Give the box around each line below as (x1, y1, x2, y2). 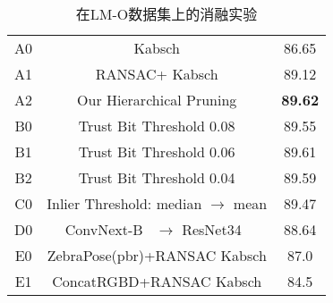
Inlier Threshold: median (47, 193, 202, 214)
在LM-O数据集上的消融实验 (75, 4, 258, 24)
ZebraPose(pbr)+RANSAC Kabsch (47, 245, 267, 265)
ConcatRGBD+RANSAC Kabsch (52, 271, 262, 291)
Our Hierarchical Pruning (77, 89, 237, 110)
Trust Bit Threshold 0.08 (78, 115, 235, 136)
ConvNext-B (64, 219, 143, 240)
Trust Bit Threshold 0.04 (78, 167, 235, 188)
